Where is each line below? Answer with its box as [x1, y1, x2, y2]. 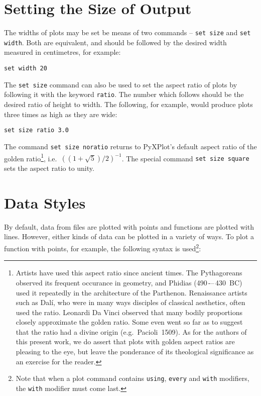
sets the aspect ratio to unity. [4, 163, 94, 173]
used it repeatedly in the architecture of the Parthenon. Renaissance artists [16, 287, 247, 298]
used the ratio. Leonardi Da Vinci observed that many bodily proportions [16, 307, 243, 317]
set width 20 [4, 65, 47, 72]
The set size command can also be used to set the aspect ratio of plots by [4, 79, 237, 89]
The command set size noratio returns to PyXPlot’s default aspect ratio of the [4, 141, 257, 151]
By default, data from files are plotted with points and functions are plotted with [4, 221, 254, 232]
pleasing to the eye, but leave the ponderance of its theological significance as [16, 346, 254, 357]
